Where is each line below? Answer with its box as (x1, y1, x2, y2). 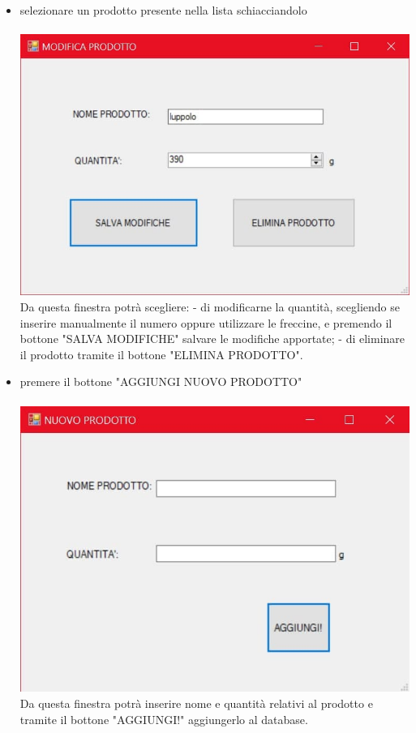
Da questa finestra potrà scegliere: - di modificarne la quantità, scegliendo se (19, 298, 400, 315)
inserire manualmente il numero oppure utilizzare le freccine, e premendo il (19, 314, 392, 331)
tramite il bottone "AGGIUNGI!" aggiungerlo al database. (19, 710, 308, 727)
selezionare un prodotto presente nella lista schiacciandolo (19, 2, 307, 18)
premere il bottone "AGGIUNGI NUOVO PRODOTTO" (19, 373, 302, 390)
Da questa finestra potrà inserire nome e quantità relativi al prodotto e (19, 694, 373, 711)
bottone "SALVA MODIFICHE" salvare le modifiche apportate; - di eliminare (19, 330, 405, 347)
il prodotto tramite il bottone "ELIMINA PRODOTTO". (19, 345, 303, 362)
